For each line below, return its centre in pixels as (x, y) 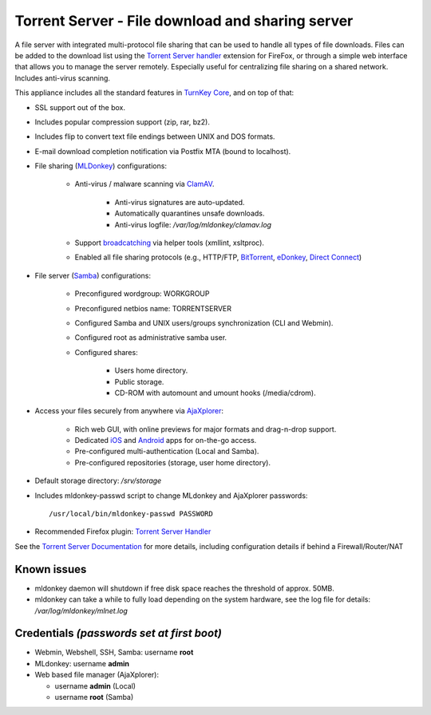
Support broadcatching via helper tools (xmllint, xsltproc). (170, 243)
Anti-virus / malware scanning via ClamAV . (144, 184)
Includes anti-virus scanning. (63, 78)
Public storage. (139, 381)
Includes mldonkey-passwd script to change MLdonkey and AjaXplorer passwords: (171, 496)
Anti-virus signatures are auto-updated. (180, 202)
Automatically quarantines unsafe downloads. (190, 213)
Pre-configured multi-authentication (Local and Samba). (167, 452)
